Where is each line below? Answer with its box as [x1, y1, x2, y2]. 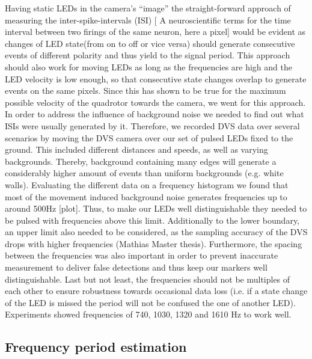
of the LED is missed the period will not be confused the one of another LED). [5, 296, 296, 308]
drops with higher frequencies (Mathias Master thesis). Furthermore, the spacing [5, 237, 302, 250]
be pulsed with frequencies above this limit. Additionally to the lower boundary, [5, 213, 300, 226]
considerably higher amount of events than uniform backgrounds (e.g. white [5, 167, 284, 179]
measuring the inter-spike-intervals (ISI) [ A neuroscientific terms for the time [5, 13, 291, 26]
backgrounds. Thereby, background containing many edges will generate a [5, 155, 277, 167]
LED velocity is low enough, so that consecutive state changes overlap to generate [5, 72, 307, 85]
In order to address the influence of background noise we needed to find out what [5, 108, 304, 120]
